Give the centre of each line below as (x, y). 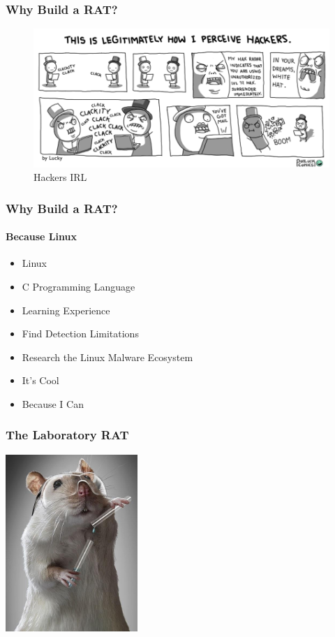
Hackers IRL (60, 177)
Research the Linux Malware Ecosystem (107, 357)
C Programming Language (79, 286)
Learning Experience (66, 310)
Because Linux (41, 236)
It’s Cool (40, 380)
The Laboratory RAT (67, 435)
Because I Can (53, 403)
